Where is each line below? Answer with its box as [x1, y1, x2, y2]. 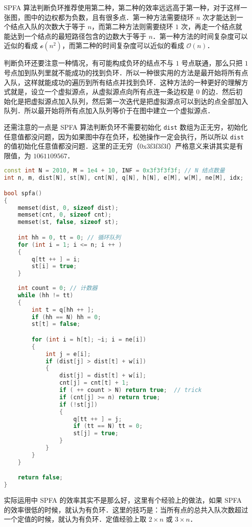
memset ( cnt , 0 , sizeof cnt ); [17, 211, 112, 219]
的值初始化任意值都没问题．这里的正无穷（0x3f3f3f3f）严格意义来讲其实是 [4, 141, 236, 151]
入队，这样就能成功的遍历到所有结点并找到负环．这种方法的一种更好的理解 [4, 77, 241, 87]
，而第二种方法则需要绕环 [92, 21, 173, 32]
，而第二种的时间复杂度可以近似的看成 [62, 40, 184, 51]
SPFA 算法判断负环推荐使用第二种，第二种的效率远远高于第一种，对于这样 [4, 2, 241, 12]
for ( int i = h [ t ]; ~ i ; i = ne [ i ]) [31, 336, 146, 343]
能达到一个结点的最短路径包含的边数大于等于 [4, 31, 146, 41]
